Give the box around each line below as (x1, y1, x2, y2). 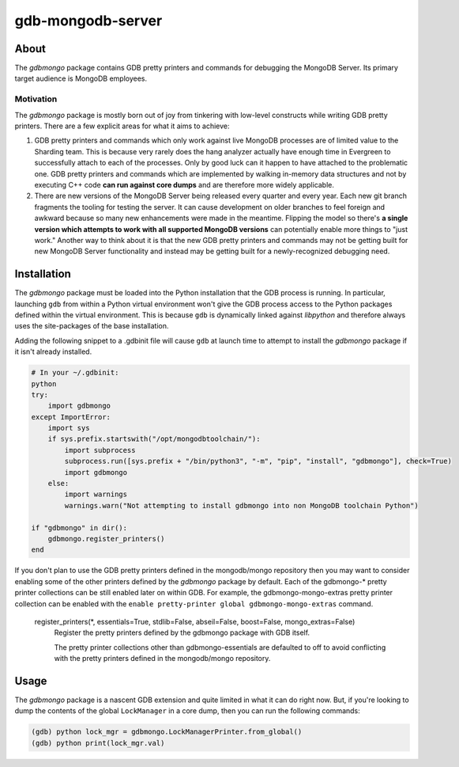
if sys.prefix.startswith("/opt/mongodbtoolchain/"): (47, 435, 261, 443)
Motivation (14, 93, 58, 104)
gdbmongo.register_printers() (47, 534, 165, 543)
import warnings (64, 490, 128, 499)
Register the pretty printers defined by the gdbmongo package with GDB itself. (54, 628, 310, 637)
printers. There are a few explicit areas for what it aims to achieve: (14, 121, 230, 131)
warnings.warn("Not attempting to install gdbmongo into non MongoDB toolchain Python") (64, 501, 419, 510)
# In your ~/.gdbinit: (31, 368, 119, 378)
